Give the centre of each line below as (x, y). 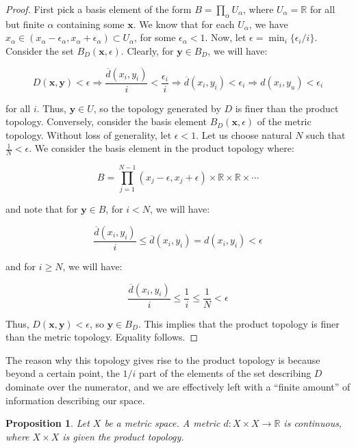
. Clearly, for (147, 50)
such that (326, 134)
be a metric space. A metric (162, 423)
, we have (268, 24)
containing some (91, 24)
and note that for (42, 209)
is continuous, (313, 423)
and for (21, 266)
